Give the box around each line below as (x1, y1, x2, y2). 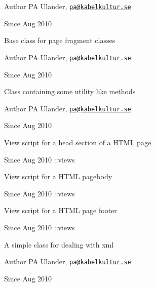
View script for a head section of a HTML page (4, 137, 151, 147)
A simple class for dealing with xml (4, 239, 114, 250)
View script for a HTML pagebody (4, 171, 112, 182)
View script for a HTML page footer (4, 205, 117, 216)
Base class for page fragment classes (4, 35, 115, 46)
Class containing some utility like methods (4, 86, 136, 97)
